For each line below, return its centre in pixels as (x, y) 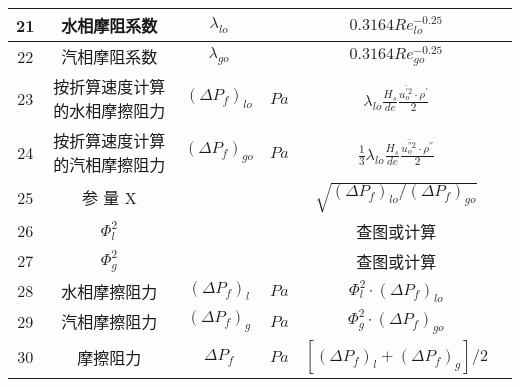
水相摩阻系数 (109, 25)
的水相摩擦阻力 (109, 110)
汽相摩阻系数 (109, 56)
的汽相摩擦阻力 (109, 164)
